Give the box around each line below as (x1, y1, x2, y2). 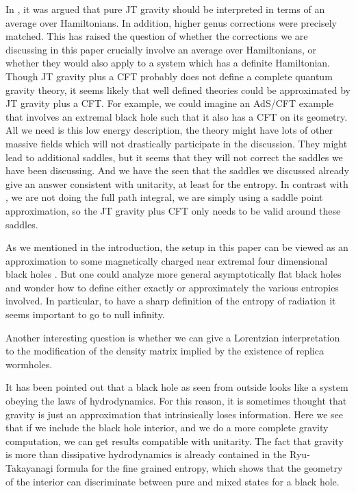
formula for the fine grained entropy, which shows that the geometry (56, 461, 343, 474)
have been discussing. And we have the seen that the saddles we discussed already (5, 163, 349, 178)
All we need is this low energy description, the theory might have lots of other (5, 123, 333, 137)
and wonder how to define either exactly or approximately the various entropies (5, 280, 339, 294)
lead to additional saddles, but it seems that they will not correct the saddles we (5, 149, 343, 164)
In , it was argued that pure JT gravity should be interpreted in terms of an (5, 2, 325, 16)
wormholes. (5, 357, 53, 371)
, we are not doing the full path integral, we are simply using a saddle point (5, 190, 323, 204)
